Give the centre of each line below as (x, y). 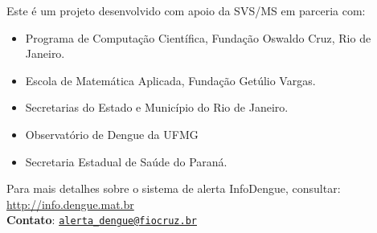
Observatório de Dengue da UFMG (112, 134)
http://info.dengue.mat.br (70, 204)
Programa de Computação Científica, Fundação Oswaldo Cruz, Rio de (198, 37)
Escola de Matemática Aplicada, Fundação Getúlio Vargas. (170, 80)
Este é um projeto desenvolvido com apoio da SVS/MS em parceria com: (186, 10)
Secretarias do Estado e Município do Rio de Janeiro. (157, 107)
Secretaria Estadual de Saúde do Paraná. (126, 161)
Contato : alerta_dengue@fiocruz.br (102, 220)
